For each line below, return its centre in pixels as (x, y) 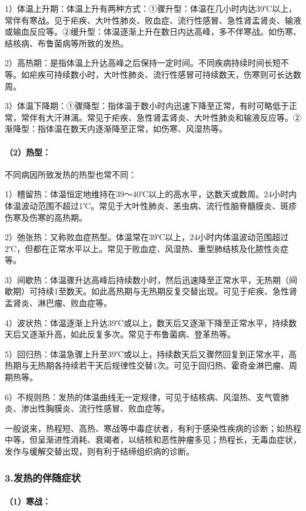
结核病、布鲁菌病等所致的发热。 (66, 43)
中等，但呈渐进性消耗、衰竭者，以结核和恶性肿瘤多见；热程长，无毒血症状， (153, 439)
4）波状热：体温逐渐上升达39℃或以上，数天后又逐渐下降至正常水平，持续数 (151, 322)
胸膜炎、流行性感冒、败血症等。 (107, 408)
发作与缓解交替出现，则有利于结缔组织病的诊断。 (99, 451)
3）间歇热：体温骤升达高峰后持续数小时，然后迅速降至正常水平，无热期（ (147, 279)
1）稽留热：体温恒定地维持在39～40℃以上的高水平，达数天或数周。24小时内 (151, 194)
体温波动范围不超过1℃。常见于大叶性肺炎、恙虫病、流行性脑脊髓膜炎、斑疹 (151, 205)
